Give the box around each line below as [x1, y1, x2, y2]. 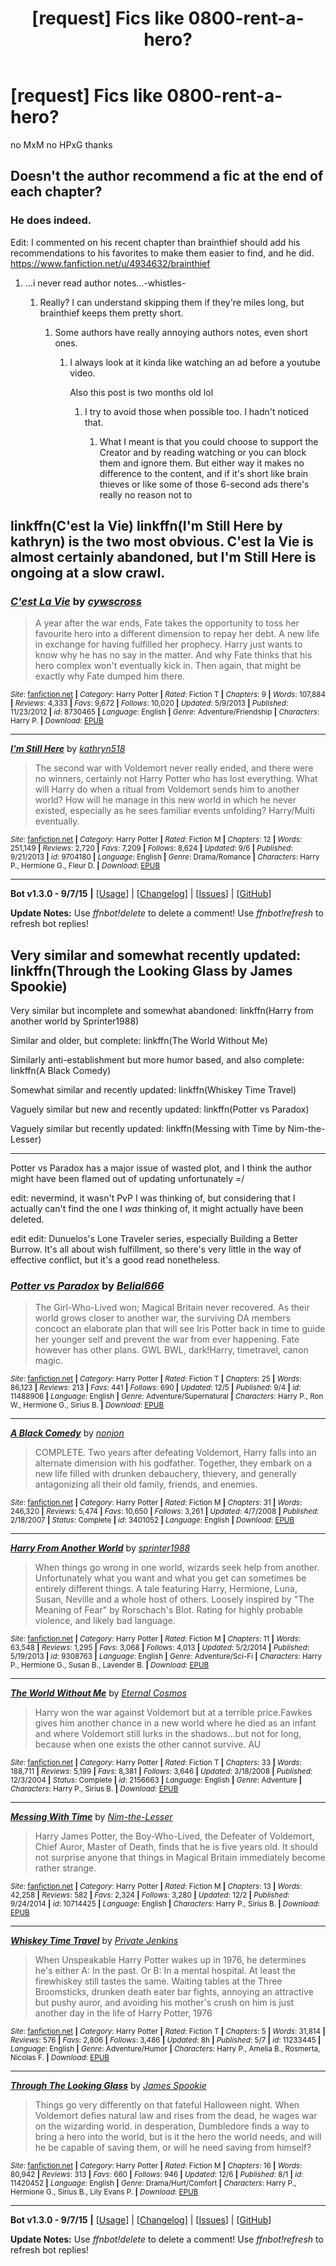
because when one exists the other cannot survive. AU [34, 1738, 262, 1751]
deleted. [10, 1213, 45, 1226]
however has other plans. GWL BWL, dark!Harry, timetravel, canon [34, 1344, 309, 1356]
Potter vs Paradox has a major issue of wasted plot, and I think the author [10, 1162, 313, 1174]
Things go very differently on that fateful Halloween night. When [34, 2099, 300, 2111]
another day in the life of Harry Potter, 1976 [34, 2007, 213, 2019]
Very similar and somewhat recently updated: [10, 947, 302, 964]
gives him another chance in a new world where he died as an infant [34, 1717, 317, 1729]
